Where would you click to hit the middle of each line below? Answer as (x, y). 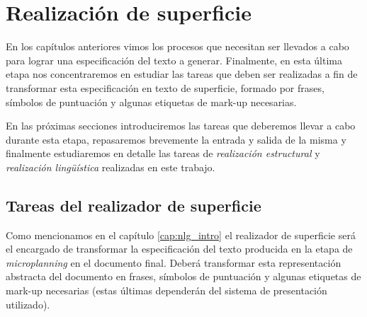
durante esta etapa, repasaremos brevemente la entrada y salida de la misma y (176, 139)
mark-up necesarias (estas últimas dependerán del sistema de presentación (166, 290)
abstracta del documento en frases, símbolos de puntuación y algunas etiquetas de (183, 276)
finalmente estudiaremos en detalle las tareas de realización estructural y (163, 153)
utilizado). (28, 304)
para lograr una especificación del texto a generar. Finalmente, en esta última (174, 60)
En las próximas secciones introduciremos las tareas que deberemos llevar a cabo (181, 126)
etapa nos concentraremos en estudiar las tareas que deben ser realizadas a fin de (182, 74)
